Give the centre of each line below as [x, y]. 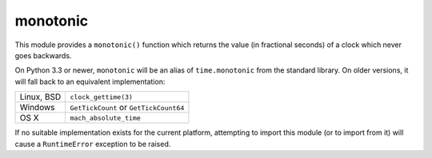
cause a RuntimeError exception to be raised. [93, 144]
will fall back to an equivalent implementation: [90, 81]
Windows [37, 108]
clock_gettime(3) [102, 97]
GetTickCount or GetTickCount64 [127, 108]
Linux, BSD [40, 97]
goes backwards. [43, 55]
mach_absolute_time [106, 118]
